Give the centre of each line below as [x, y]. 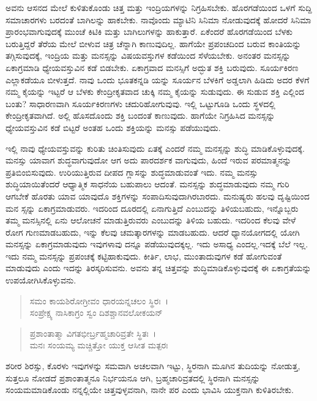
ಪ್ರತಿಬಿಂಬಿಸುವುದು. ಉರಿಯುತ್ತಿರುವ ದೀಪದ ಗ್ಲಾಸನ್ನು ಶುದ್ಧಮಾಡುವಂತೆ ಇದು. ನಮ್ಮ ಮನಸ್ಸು [132, 172]
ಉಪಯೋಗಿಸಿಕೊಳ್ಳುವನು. [41, 280]
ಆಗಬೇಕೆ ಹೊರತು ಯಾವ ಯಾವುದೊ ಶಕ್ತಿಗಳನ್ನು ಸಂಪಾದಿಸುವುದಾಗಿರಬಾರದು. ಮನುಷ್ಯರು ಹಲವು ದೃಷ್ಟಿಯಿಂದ [158, 196]
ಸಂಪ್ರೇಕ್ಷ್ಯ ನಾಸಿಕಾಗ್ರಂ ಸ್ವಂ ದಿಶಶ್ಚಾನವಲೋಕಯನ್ [96, 313]
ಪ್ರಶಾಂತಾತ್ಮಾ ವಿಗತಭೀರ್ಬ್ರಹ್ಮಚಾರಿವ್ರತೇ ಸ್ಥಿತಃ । [93, 333]
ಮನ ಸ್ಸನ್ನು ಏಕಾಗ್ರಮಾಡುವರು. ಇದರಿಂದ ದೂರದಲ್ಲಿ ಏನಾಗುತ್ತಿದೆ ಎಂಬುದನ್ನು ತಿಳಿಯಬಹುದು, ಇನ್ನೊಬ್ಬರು [152, 208]
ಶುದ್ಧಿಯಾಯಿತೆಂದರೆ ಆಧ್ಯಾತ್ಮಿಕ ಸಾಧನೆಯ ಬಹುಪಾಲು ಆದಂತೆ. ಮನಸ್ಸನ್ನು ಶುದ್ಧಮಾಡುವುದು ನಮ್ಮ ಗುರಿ [147, 184]
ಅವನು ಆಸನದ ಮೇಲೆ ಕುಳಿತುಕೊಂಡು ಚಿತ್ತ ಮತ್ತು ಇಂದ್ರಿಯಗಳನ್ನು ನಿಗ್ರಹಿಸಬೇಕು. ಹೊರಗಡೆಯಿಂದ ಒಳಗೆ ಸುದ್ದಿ [159, 7]
